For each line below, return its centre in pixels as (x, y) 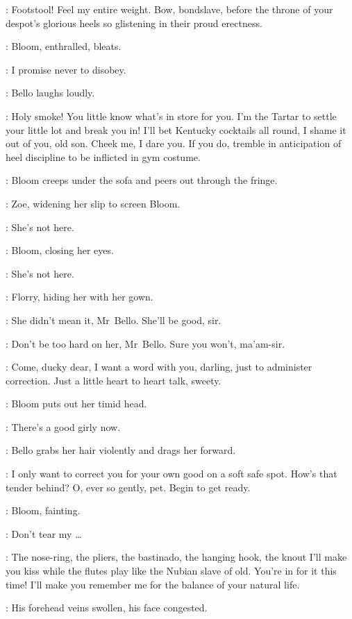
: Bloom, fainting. (43, 510)
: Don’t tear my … (44, 533)
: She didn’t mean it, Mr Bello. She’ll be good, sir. (114, 320)
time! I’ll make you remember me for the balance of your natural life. (153, 584)
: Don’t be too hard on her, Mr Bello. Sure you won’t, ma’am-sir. (145, 343)
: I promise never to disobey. (66, 69)
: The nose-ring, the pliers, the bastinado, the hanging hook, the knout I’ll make (176, 557)
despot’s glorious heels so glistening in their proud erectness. (134, 23)
